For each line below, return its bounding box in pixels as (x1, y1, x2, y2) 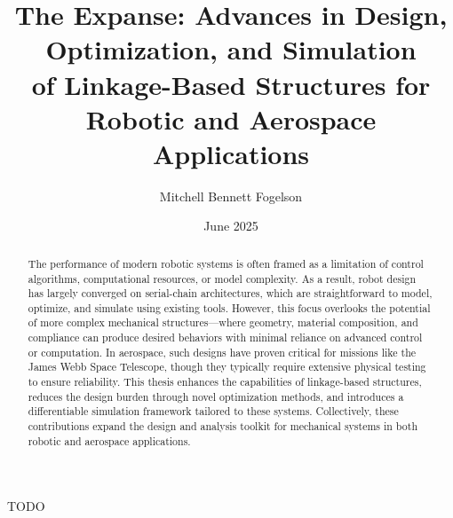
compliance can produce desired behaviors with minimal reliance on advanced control (28, 330, 423, 345)
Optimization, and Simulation (45, 31, 417, 67)
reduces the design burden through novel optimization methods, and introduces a (28, 388, 404, 404)
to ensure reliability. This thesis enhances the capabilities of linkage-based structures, (28, 374, 422, 389)
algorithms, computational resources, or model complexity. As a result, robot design (28, 271, 417, 286)
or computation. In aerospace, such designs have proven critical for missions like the (28, 344, 417, 359)
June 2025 (203, 216, 258, 235)
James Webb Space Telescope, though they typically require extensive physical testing (28, 359, 426, 374)
